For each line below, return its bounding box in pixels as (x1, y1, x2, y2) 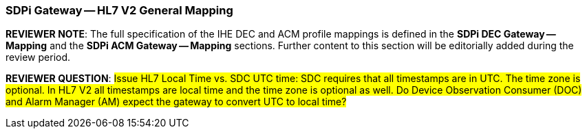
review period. (6, 51, 71, 64)
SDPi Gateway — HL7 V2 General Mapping (6, 3, 233, 17)
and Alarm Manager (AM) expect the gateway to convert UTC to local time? (6, 96, 347, 108)
